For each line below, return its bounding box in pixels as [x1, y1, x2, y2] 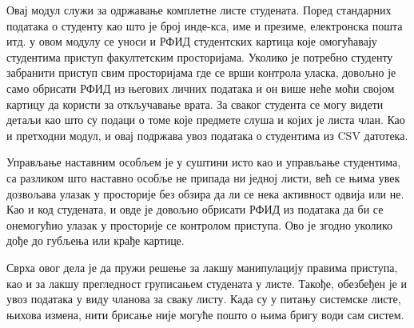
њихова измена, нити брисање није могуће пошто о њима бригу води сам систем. [6, 306, 404, 322]
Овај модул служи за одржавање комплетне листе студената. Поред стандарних [6, 2, 392, 18]
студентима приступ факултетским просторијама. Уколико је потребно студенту [6, 48, 393, 65]
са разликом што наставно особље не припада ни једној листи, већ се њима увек [6, 169, 400, 186]
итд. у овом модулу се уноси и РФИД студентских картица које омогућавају [6, 33, 377, 50]
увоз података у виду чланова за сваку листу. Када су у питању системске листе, [6, 290, 401, 307]
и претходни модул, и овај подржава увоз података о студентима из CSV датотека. [6, 126, 408, 143]
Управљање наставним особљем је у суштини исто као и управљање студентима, [6, 154, 401, 170]
